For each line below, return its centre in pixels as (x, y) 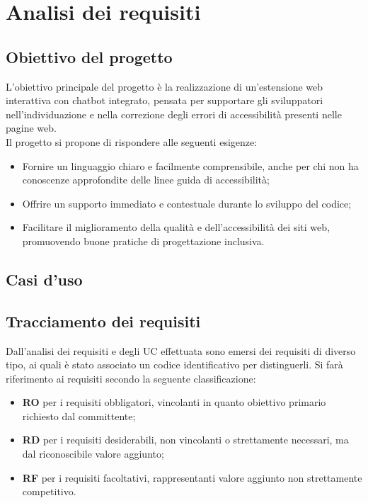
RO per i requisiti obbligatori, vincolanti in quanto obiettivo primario (174, 402)
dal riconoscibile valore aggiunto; (93, 454)
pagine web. (31, 128)
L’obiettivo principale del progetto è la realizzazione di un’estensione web (165, 86)
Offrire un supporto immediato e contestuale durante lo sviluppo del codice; (187, 203)
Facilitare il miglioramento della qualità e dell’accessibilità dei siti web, (176, 227)
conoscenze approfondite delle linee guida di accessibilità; (146, 180)
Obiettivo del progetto (89, 56)
